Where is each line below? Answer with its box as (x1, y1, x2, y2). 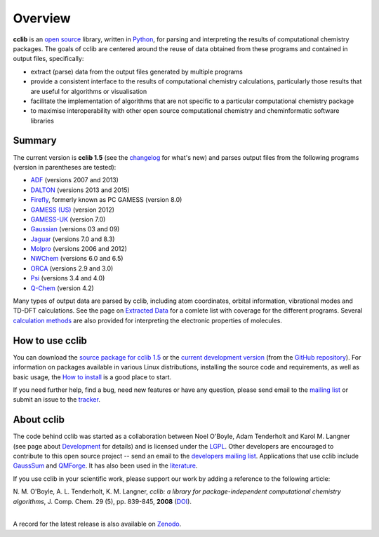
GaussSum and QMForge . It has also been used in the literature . (13, 461, 198, 470)
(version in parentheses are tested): (13, 163, 117, 171)
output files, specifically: (13, 55, 84, 63)
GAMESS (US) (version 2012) (30, 205, 115, 214)
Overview (13, 11, 71, 26)
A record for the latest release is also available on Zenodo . (13, 519, 182, 529)
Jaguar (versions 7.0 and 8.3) (30, 235, 115, 243)
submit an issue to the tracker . (13, 395, 101, 404)
